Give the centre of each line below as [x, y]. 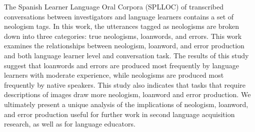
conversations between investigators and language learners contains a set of [119, 16]
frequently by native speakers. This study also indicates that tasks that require [125, 84]
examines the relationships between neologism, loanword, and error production [124, 46]
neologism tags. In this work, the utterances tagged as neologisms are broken [122, 26]
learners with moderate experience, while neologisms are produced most [114, 75]
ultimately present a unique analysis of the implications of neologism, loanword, [126, 104]
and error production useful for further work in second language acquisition [119, 114]
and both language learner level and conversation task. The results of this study [126, 55]
